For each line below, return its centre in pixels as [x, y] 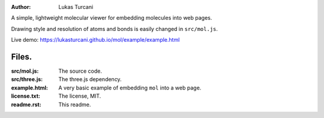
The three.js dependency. [90, 79]
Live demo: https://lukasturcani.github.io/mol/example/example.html [95, 40]
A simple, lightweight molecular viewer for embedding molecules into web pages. [112, 18]
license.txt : [25, 96]
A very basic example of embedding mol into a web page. [130, 88]
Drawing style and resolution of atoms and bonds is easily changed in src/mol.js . [115, 29]
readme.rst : [26, 104]
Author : [21, 7]
